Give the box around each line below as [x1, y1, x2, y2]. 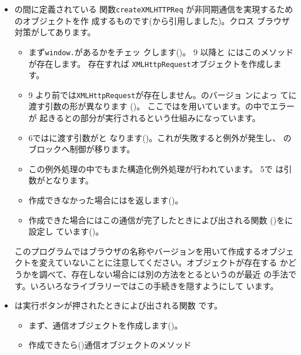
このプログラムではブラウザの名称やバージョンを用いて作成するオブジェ [14, 245, 294, 257]
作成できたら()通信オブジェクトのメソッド [28, 339, 192, 351]
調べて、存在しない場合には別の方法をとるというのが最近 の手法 [39, 267, 289, 280]
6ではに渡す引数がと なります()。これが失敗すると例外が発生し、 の [28, 131, 292, 143]
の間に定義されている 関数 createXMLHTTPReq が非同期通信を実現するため [14, 3, 293, 15]
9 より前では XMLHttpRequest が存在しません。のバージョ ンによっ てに [28, 88, 297, 101]
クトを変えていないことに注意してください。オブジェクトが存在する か [14, 256, 288, 269]
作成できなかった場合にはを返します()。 [28, 193, 183, 206]
